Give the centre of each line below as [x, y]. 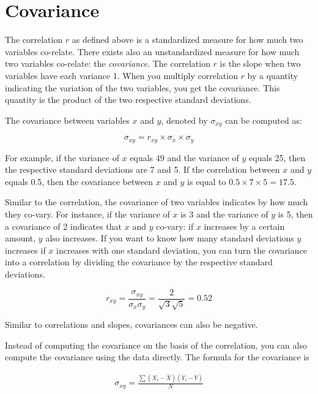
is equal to [207, 181]
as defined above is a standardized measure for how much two [187, 40]
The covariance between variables [67, 120]
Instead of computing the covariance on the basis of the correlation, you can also [156, 345]
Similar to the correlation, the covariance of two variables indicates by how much [157, 202]
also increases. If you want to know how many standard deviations [170, 238]
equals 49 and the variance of [184, 157]
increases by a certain [244, 226]
